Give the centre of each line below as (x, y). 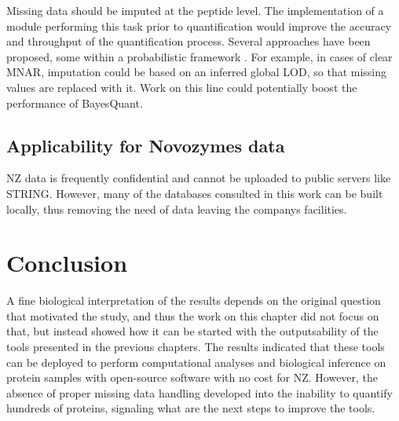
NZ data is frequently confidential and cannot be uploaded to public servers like (199, 178)
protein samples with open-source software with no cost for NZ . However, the (192, 377)
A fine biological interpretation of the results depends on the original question (194, 300)
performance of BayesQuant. (75, 103)
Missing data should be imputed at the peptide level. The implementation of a (195, 10)
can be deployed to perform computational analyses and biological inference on (196, 362)
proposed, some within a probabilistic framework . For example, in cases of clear (199, 56)
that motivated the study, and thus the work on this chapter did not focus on (193, 315)
